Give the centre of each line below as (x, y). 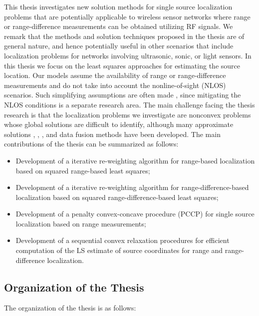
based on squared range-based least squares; (83, 170)
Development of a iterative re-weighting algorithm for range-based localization (135, 160)
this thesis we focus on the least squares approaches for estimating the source (122, 65)
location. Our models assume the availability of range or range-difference (115, 75)
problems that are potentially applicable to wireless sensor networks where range (127, 16)
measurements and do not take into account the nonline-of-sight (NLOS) (115, 85)
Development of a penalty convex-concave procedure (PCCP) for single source (135, 214)
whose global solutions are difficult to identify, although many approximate (119, 124)
